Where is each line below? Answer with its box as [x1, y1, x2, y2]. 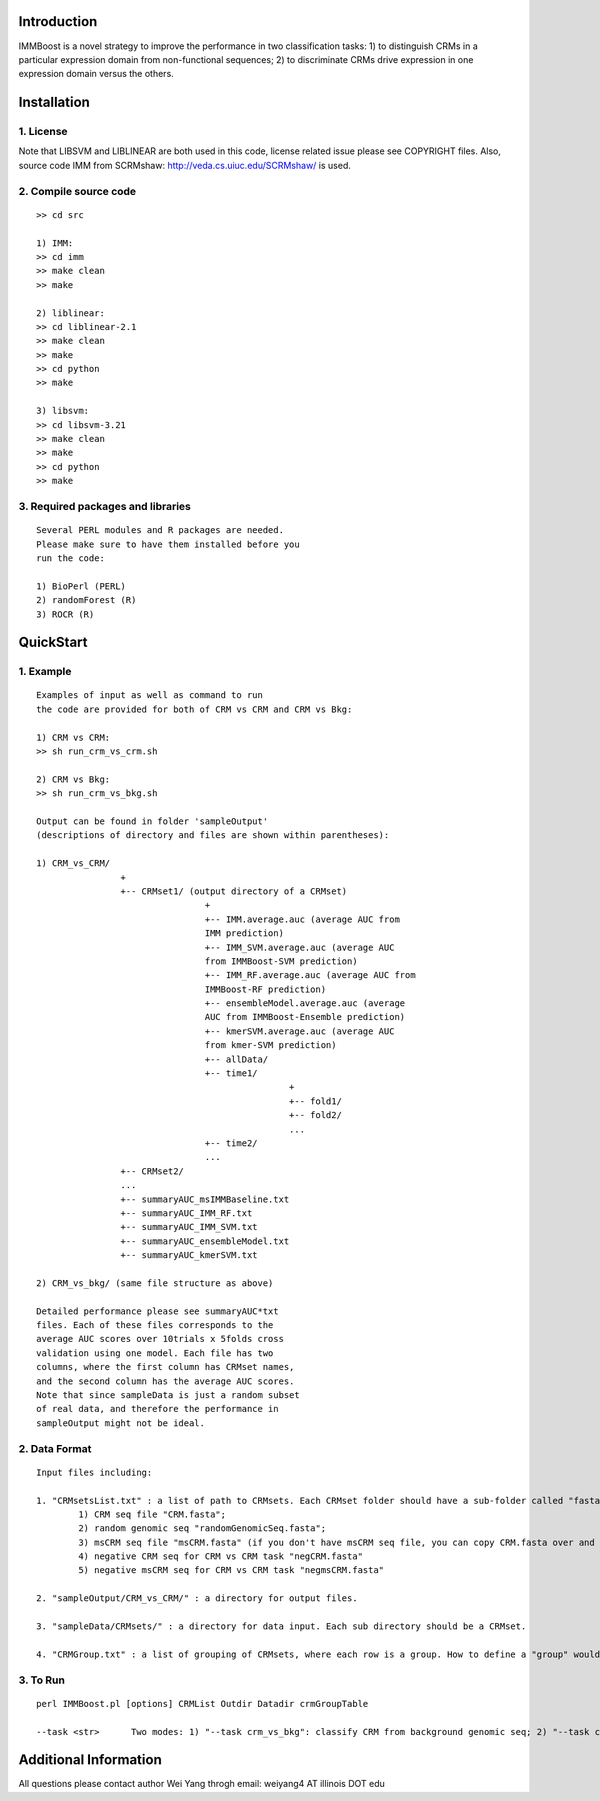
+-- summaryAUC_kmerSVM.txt [120, 1250, 259, 1261]
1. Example [18, 665, 72, 679]
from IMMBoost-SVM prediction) [204, 955, 359, 967]
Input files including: [36, 1466, 153, 1478]
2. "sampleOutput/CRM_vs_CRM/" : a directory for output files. [36, 1593, 359, 1604]
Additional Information [18, 1751, 162, 1769]
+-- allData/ [204, 1053, 269, 1065]
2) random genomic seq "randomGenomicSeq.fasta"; [78, 1523, 327, 1534]
